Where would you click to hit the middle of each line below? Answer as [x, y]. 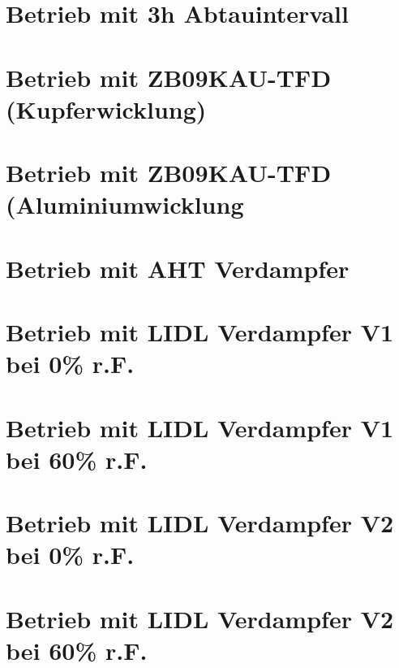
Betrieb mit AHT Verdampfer [178, 268]
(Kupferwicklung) [106, 108]
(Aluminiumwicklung [125, 204]
